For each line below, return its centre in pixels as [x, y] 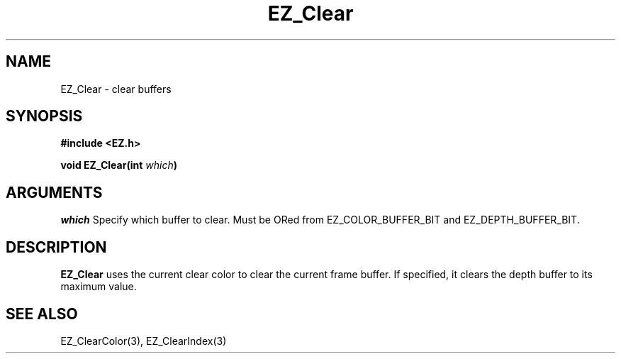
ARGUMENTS [54, 192]
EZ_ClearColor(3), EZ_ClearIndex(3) [144, 341]
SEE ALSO [42, 314]
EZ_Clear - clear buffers [116, 89]
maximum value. [99, 287]
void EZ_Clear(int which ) [119, 165]
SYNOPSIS [44, 116]
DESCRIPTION [56, 247]
